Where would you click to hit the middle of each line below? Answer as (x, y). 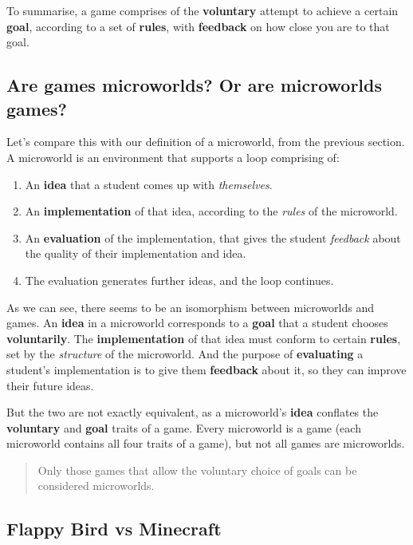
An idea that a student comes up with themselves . (149, 184)
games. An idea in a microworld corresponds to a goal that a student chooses (197, 323)
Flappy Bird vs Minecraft (114, 529)
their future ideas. (50, 385)
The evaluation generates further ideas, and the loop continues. (179, 280)
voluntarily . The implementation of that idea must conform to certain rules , (204, 338)
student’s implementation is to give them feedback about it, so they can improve (206, 369)
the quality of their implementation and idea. (136, 253)
